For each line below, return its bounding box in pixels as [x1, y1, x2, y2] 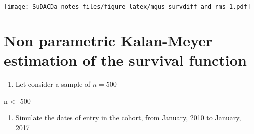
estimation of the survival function [4, 50, 247, 70]
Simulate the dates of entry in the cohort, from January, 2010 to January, [15, 112, 241, 123]
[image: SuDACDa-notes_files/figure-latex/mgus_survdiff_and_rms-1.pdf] [4, 3, 251, 10]
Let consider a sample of [15, 78, 91, 89]
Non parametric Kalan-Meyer [4, 30, 213, 50]
